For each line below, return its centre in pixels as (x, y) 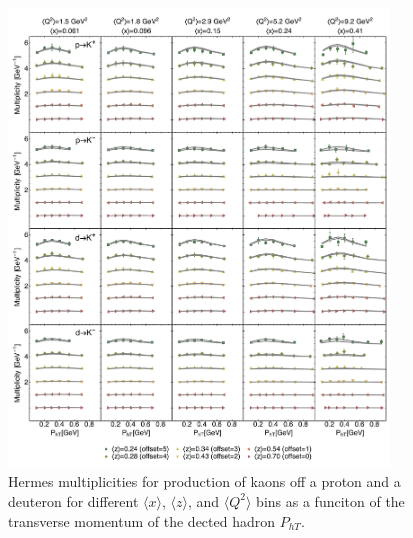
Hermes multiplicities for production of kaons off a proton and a (204, 481)
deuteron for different (73, 500)
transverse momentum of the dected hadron (142, 520)
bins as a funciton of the (330, 500)
